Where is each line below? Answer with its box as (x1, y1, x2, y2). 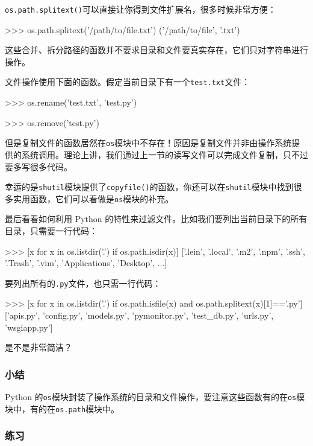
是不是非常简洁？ (5, 341, 72, 354)
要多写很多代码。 (5, 160, 72, 173)
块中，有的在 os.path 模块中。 (5, 402, 120, 415)
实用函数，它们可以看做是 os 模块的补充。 (13, 192, 174, 205)
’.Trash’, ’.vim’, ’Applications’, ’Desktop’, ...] (5, 256, 167, 269)
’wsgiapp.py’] (5, 320, 53, 333)
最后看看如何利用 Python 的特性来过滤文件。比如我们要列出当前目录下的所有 (5, 212, 308, 225)
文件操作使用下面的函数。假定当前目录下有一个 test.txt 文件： (5, 75, 250, 88)
